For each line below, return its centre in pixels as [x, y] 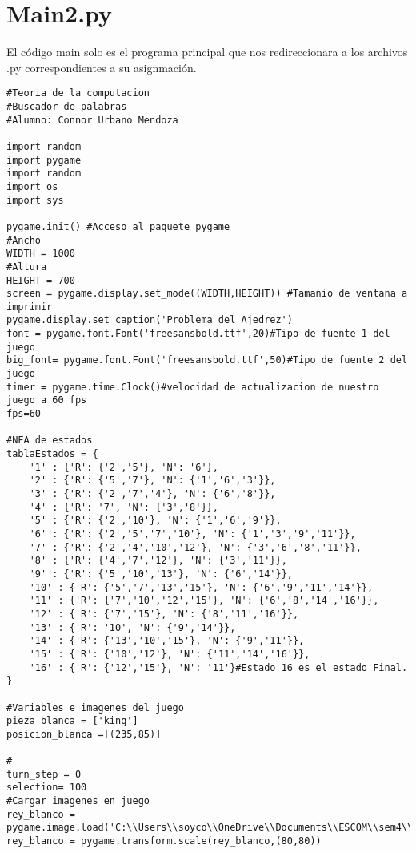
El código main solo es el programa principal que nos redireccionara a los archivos [207, 52]
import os [32, 186]
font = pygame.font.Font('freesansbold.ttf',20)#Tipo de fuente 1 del [198, 334]
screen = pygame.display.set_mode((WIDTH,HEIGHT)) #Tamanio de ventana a [207, 294]
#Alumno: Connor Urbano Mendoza [92, 120]
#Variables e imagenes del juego [95, 707]
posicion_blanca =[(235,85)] [84, 734]
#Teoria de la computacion [78, 93]
